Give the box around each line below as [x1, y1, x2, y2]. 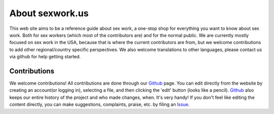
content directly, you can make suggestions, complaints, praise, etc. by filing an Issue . [9, 101, 190, 107]
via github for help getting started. [9, 54, 81, 60]
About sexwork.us [9, 8, 89, 19]
